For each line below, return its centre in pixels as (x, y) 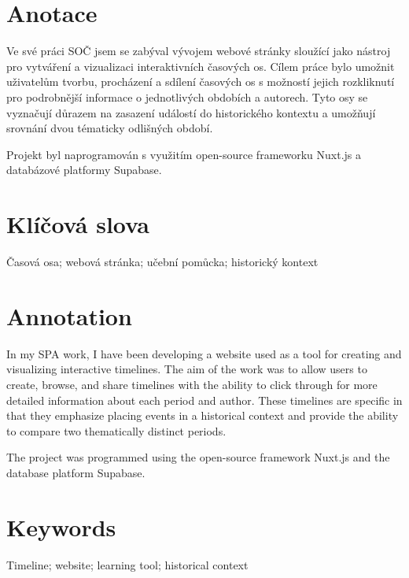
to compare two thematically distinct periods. (116, 430)
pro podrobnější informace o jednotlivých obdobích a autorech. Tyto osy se (187, 96)
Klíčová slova (78, 224)
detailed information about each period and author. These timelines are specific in (204, 400)
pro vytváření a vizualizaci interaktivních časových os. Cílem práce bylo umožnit (201, 66)
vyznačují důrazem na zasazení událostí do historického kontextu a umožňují (191, 112)
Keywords (61, 526)
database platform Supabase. (76, 472)
